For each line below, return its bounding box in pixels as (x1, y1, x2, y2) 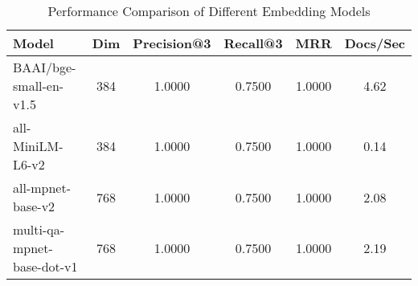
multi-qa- (13, 220, 65, 239)
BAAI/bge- (13, 58, 76, 76)
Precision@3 (133, 34, 211, 52)
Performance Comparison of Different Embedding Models (47, 2, 371, 20)
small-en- (13, 76, 64, 95)
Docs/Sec (344, 34, 405, 52)
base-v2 (13, 197, 55, 215)
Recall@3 (223, 34, 283, 52)
